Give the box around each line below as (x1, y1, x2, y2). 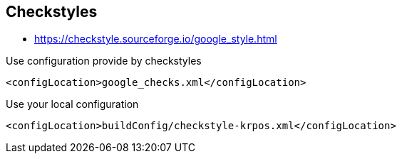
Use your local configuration (6, 98, 139, 111)
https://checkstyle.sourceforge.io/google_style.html (34, 33, 277, 45)
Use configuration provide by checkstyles (6, 55, 202, 67)
